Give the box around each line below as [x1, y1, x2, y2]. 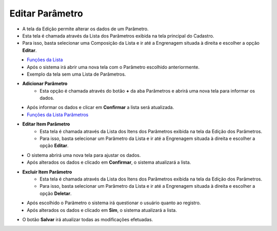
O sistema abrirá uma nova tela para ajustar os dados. [27, 152, 141, 158]
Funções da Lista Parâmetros [27, 111, 89, 118]
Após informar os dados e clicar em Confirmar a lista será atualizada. [27, 104, 174, 111]
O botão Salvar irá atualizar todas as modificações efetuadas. [22, 216, 153, 222]
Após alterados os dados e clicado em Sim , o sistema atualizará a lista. [27, 207, 177, 213]
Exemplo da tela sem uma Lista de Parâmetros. [27, 71, 126, 77]
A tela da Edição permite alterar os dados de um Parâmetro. [22, 26, 149, 32]
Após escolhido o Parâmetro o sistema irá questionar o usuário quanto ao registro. [27, 200, 201, 206]
